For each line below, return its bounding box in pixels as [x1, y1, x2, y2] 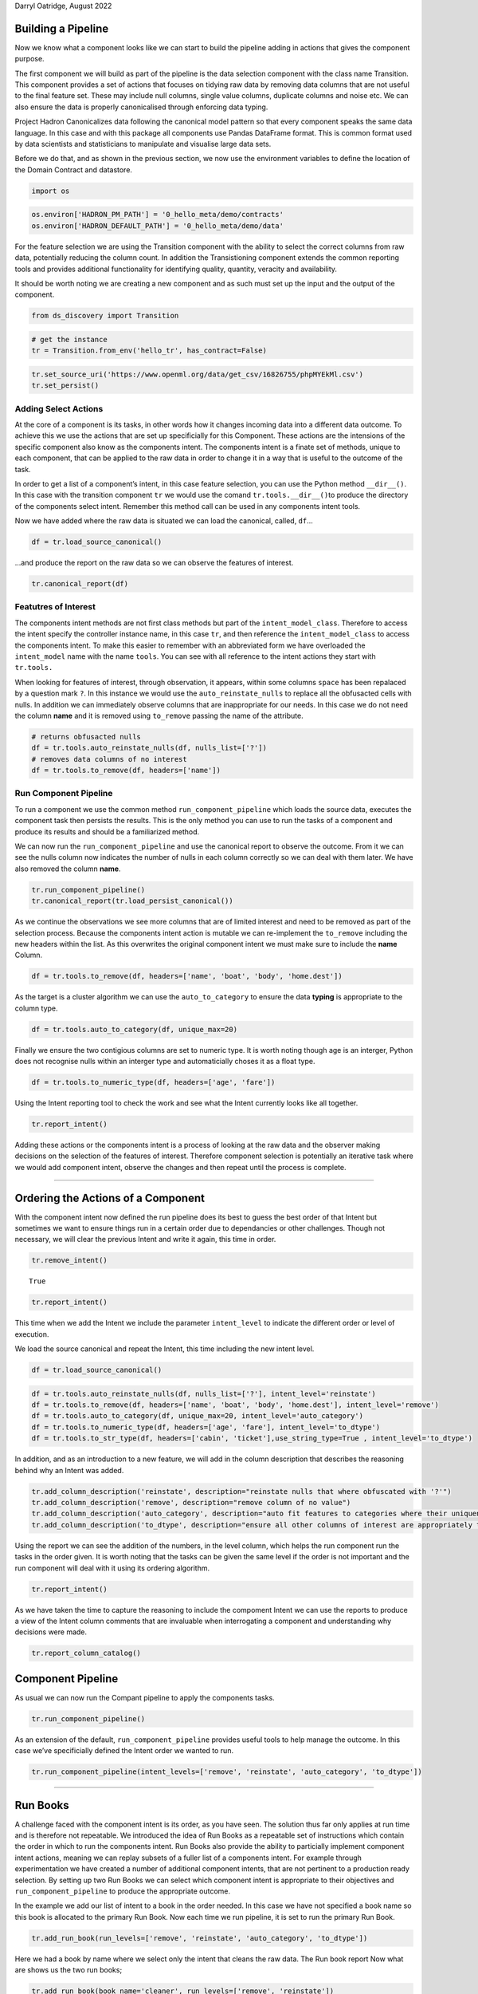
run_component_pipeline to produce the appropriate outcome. [14, 1886, 231, 1896]
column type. [14, 1003, 59, 1013]
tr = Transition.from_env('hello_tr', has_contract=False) [31, 346, 267, 355]
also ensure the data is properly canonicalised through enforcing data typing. [14, 102, 268, 112]
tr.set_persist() [31, 381, 100, 390]
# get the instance [31, 335, 108, 344]
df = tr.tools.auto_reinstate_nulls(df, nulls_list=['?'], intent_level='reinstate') [31, 1389, 376, 1398]
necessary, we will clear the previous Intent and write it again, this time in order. [14, 1235, 276, 1244]
